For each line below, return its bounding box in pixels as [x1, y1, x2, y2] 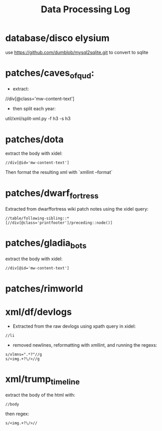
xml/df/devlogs [5, 306, 72, 317]
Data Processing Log [40, 4, 131, 15]
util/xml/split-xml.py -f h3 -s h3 [5, 116, 71, 122]
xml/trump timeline [5, 373, 80, 387]
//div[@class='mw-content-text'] [5, 96, 75, 102]
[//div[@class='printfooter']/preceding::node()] [5, 220, 113, 225]
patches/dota [5, 133, 64, 145]
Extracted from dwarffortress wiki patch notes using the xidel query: [5, 206, 149, 212]
